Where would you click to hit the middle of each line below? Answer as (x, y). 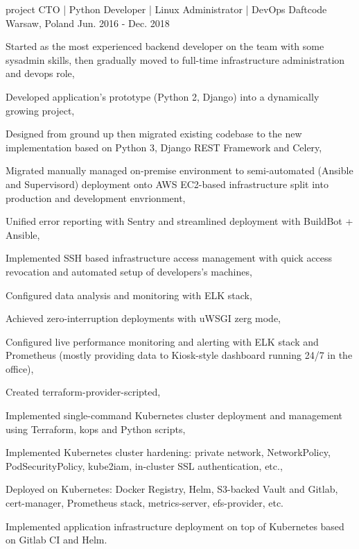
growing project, (40, 110)
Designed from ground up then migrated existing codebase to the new (154, 134)
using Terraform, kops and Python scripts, (96, 429)
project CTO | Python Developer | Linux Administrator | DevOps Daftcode (166, 9)
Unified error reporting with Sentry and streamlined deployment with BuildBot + (179, 221)
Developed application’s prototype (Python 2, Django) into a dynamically (163, 96)
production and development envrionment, (96, 197)
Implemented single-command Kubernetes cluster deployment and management (174, 415)
